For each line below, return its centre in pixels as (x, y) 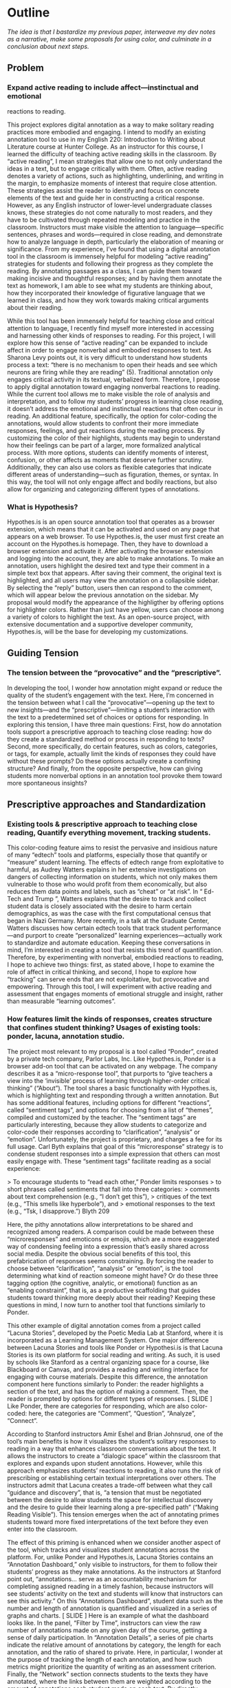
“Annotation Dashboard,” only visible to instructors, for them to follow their (112, 1564)
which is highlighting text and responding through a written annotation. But (113, 1095)
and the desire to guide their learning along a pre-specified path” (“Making (113, 1507)
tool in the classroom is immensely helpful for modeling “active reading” (109, 256)
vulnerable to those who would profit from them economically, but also (107, 884)
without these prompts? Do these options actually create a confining (104, 761)
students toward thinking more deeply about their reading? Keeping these (111, 1297)
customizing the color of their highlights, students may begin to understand (114, 438)
